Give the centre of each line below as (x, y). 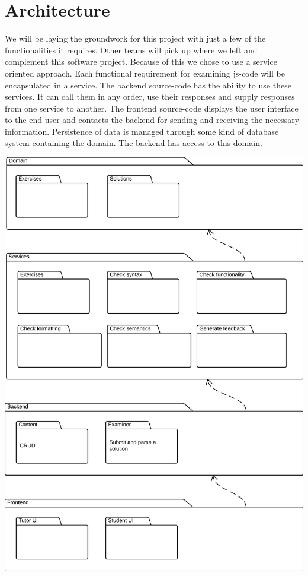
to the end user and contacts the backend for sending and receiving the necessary (152, 120)
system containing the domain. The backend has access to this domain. (134, 143)
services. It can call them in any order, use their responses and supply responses (150, 96)
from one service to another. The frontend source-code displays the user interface (152, 108)
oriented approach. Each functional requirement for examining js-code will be (145, 73)
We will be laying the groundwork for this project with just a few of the (135, 38)
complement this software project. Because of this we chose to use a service (141, 61)
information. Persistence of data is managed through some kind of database (142, 131)
